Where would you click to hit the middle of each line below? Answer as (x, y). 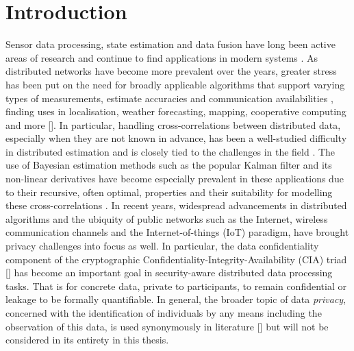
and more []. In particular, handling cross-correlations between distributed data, (173, 124)
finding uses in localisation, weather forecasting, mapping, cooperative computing (176, 111)
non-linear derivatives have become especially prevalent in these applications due (175, 179)
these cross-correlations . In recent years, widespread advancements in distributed (176, 205)
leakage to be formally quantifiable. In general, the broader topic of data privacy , (176, 299)
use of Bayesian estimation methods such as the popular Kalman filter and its (169, 165)
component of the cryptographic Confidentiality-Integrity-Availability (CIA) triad (176, 259)
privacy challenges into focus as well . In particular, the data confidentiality (162, 246)
